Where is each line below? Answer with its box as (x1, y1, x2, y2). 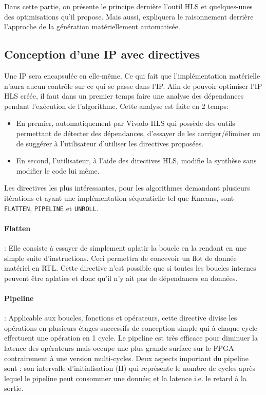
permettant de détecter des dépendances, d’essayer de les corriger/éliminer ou (16, 127, 260, 138)
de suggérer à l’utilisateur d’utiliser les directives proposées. (16, 138, 204, 148)
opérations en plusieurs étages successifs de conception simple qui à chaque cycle (4, 322, 258, 333)
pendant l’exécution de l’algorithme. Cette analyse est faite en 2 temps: (4, 100, 229, 111)
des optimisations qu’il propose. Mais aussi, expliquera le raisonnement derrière (4, 11, 254, 22)
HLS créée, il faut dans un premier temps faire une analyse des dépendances (4, 90, 244, 101)
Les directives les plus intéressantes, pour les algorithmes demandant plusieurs (4, 182, 250, 193)
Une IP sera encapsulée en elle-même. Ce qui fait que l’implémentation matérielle (4, 70, 260, 81)
